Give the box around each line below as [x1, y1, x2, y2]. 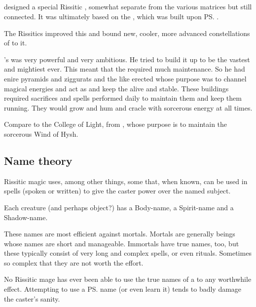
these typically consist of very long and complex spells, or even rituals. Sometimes [4, 248, 252, 258]
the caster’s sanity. [4, 293, 60, 304]
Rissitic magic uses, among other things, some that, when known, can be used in [4, 176, 248, 186]
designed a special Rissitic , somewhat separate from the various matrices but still [4, 1, 252, 12]
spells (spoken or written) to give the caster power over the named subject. [4, 186, 231, 196]
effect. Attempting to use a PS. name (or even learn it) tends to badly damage [4, 284, 242, 294]
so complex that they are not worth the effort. [4, 257, 144, 268]
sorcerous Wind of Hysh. [4, 128, 78, 139]
